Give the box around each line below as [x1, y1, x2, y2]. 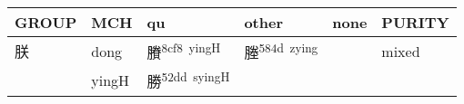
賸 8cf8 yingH [146, 39, 221, 63]
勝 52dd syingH [146, 68, 230, 92]
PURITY [381, 12, 449, 33]
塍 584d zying [244, 39, 318, 63]
